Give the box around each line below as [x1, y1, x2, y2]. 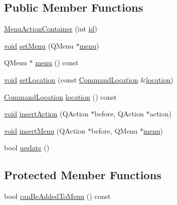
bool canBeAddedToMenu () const [4, 191, 111, 201]
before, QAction [94, 108, 144, 119]
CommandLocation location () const [4, 91, 117, 102]
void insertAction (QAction [4, 108, 89, 119]
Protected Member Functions [4, 167, 162, 183]
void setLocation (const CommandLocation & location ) [4, 74, 173, 85]
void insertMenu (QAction [4, 125, 86, 136]
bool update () [4, 142, 50, 153]
